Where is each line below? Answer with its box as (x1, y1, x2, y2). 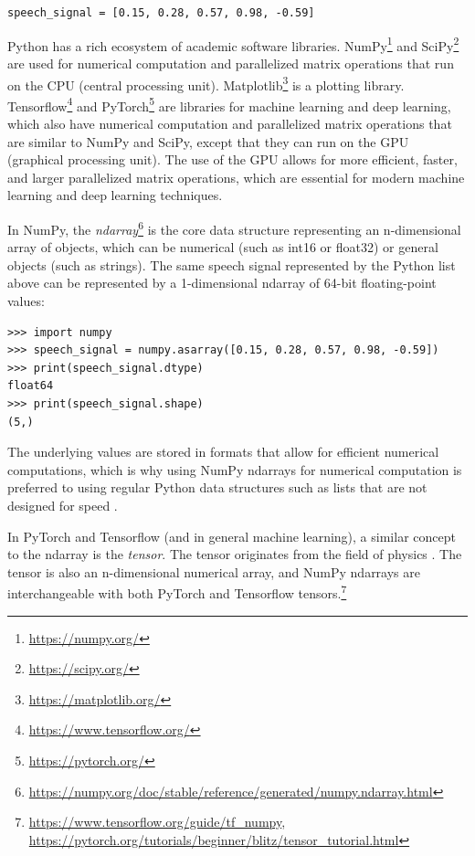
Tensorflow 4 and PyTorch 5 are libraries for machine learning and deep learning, (7, 93, 451, 115)
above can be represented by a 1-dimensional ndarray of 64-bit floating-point (7, 273, 437, 292)
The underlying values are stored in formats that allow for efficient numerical (7, 442, 439, 461)
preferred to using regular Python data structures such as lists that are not (7, 478, 427, 497)
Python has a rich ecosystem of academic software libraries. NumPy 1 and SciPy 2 (7, 33, 459, 55)
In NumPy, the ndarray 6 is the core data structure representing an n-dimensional (7, 217, 461, 238)
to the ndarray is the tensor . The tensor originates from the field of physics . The (7, 544, 462, 564)
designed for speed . (7, 495, 118, 514)
